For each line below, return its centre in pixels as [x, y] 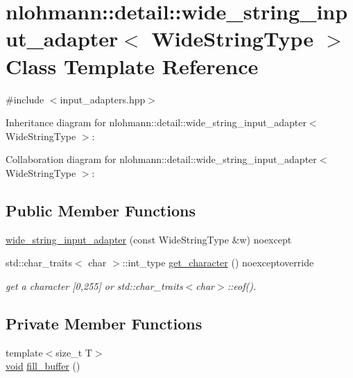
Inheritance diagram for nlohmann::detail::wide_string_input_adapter [156, 122]
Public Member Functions [101, 210]
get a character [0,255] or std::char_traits [94, 285]
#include [25, 99]
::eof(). [242, 285]
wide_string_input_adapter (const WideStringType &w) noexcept [149, 239]
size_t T [74, 352]
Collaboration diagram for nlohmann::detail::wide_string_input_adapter [161, 159]
